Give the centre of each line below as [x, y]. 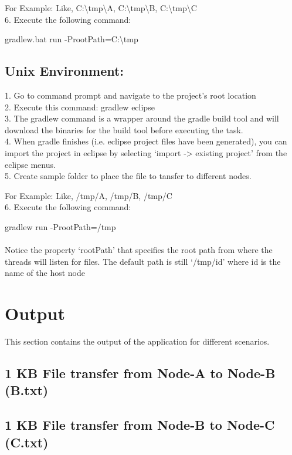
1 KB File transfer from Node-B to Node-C [140, 425]
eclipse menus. [30, 164]
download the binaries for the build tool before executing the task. [124, 129]
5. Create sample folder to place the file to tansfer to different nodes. [128, 176]
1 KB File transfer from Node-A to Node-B [140, 373]
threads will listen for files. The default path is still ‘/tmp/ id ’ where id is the [143, 261]
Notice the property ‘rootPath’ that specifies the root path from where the [139, 250]
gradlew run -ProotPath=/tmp [60, 226]
